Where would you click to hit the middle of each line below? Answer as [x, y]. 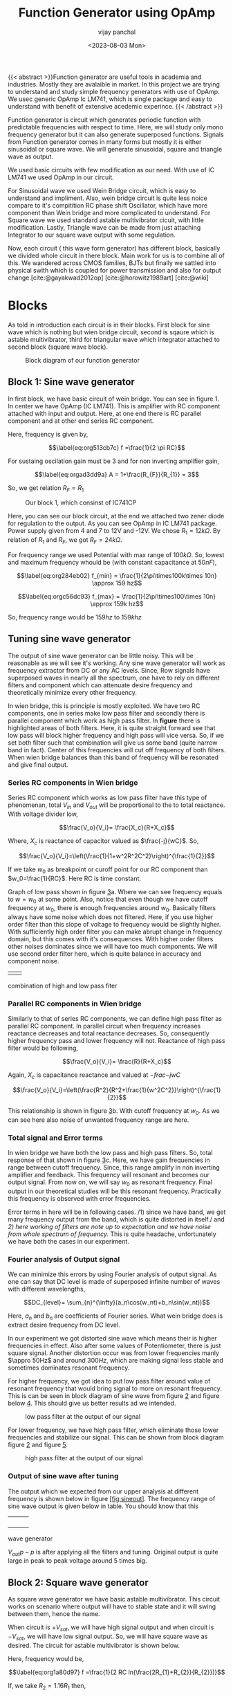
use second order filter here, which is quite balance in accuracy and [105, 954]
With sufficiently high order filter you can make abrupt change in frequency [115, 932]
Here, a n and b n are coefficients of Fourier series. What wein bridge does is [115, 1317]
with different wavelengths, [47, 1289]
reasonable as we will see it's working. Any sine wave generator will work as [116, 663]
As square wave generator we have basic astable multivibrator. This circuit [114, 1599]
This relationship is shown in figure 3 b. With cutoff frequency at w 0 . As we [114, 1112]
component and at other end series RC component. [81, 421]
